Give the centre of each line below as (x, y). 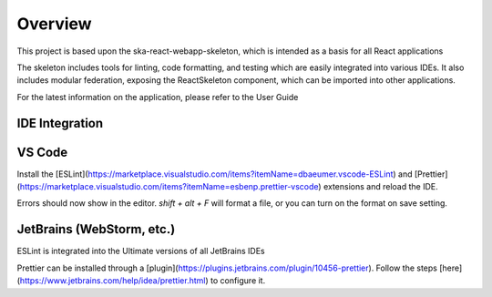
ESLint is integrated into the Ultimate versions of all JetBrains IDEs (141, 251)
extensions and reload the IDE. (381, 187)
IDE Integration (60, 123)
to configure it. (238, 281)
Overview (54, 24)
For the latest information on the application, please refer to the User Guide (158, 97)
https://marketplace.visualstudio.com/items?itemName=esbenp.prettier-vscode (169, 187)
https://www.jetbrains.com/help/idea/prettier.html (113, 281)
